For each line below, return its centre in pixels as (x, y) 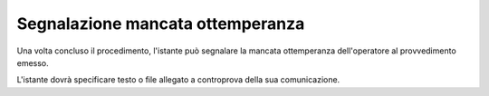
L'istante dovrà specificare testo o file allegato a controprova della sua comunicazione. (178, 80)
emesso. (33, 62)
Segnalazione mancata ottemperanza (161, 24)
